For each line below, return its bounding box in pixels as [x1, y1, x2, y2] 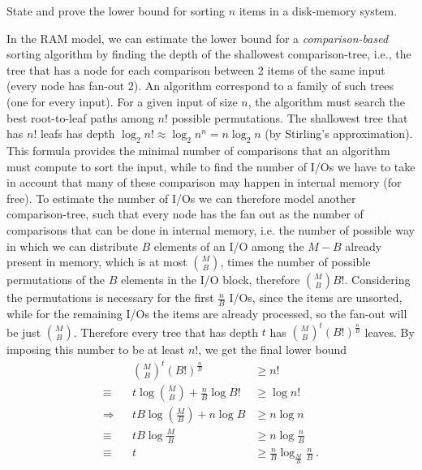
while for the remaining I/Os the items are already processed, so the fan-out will [6, 304, 407, 321]
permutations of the [6, 271, 105, 288]
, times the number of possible [220, 253, 371, 270]
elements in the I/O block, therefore [121, 271, 300, 288]
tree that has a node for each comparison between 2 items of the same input [6, 61, 385, 78]
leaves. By [364, 323, 415, 340]
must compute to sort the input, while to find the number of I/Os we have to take [6, 157, 416, 175]
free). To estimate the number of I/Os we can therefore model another [6, 189, 356, 206]
